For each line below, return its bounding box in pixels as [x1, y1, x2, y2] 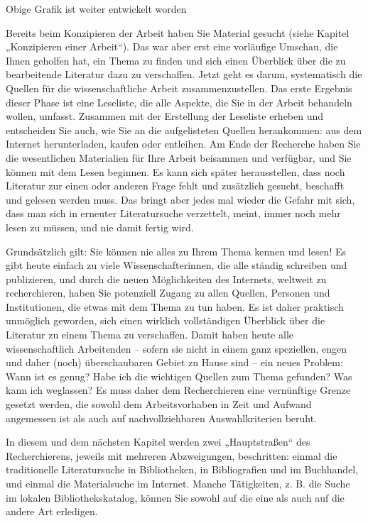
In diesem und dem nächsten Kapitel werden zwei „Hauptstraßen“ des [6, 434, 310, 449]
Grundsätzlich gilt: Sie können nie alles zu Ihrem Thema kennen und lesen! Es [6, 243, 347, 258]
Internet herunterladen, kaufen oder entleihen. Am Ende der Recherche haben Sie [6, 136, 361, 151]
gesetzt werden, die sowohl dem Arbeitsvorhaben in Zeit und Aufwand [6, 397, 312, 412]
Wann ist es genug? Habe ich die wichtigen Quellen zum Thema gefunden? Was [6, 368, 352, 383]
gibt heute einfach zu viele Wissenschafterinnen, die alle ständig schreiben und [6, 258, 347, 272]
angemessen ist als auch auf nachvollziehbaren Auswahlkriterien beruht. [6, 410, 318, 425]
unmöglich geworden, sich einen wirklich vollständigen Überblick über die [6, 313, 325, 328]
